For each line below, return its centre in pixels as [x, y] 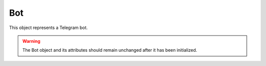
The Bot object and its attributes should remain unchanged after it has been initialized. [110, 50]
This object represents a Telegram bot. [49, 28]
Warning [31, 41]
